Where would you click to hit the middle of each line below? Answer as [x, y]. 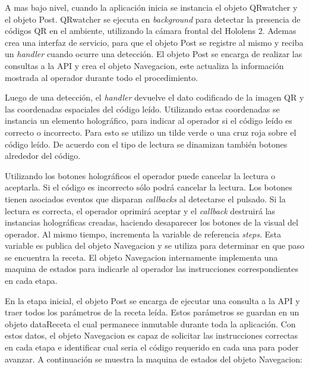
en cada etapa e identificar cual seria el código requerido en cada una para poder [152, 347]
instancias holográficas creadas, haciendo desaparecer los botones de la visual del [152, 222]
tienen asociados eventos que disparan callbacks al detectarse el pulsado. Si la [145, 198]
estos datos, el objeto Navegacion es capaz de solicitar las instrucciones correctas [152, 335]
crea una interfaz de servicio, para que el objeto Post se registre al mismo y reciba [154, 42]
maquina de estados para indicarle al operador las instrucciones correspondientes [152, 269]
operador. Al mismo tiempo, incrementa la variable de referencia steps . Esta [143, 234]
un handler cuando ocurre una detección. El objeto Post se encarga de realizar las [154, 54]
